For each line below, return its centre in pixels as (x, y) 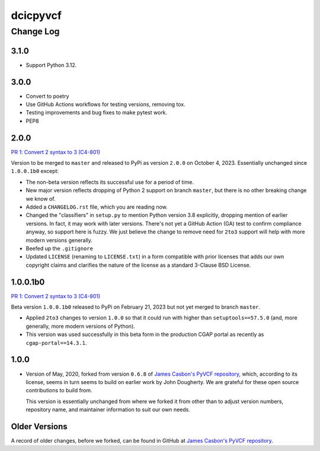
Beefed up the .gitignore (59, 248)
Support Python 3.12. (51, 65)
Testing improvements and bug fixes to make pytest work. (97, 113)
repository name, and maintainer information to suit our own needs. (108, 410)
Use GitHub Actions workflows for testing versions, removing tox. (106, 104)
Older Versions (39, 426)
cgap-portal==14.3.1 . (56, 343)
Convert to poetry (47, 96)
